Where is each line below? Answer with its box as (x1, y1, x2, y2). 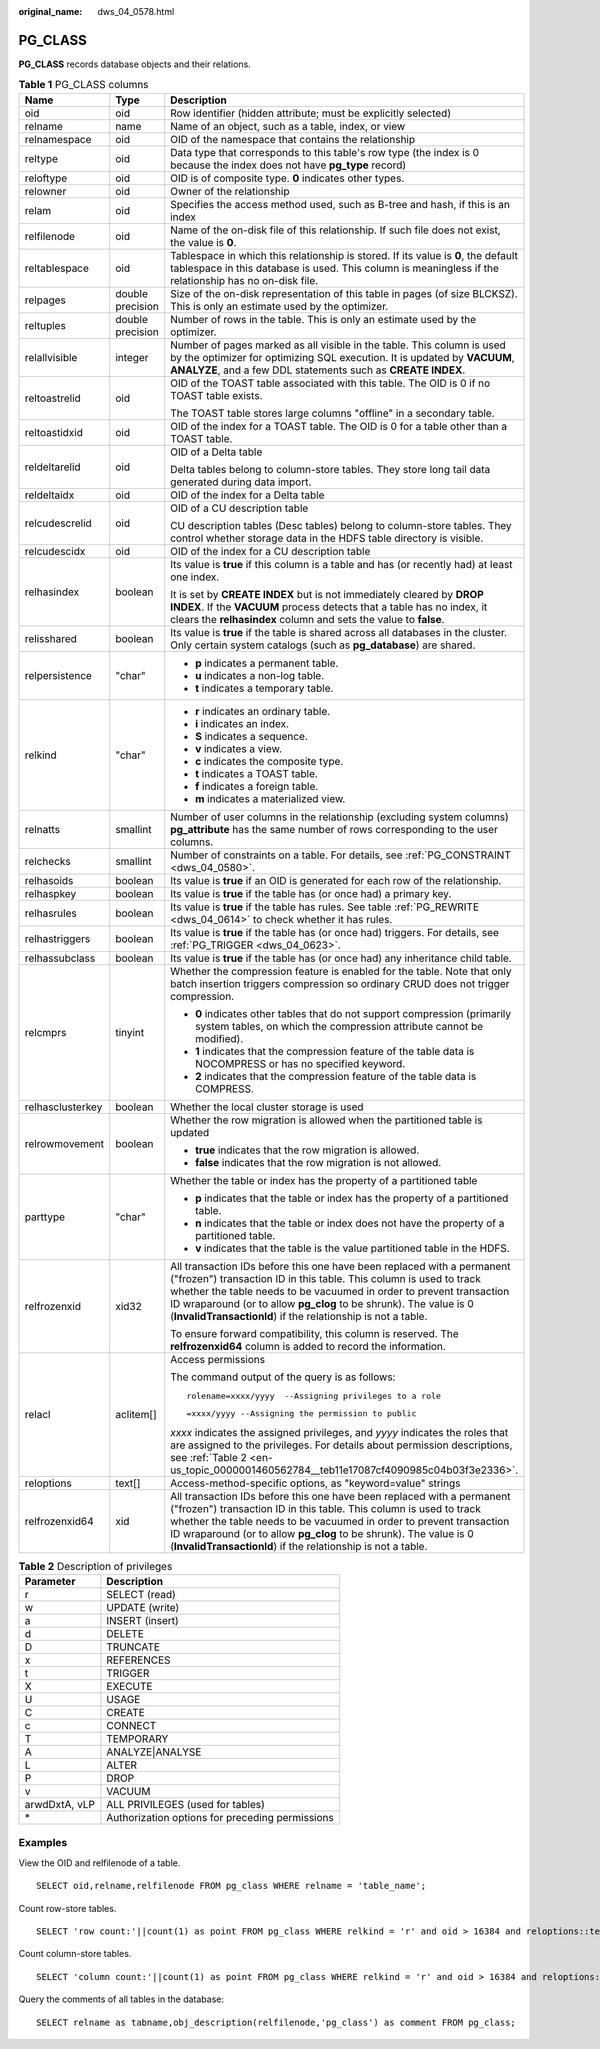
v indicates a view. (195, 741, 283, 755)
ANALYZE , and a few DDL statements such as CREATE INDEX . (170, 363, 466, 377)
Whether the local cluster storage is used (170, 1100, 364, 1114)
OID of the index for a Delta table (170, 488, 325, 502)
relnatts (24, 822, 60, 836)
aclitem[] (115, 1408, 157, 1422)
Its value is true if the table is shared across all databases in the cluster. (170, 625, 508, 639)
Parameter (24, 1575, 76, 1589)
